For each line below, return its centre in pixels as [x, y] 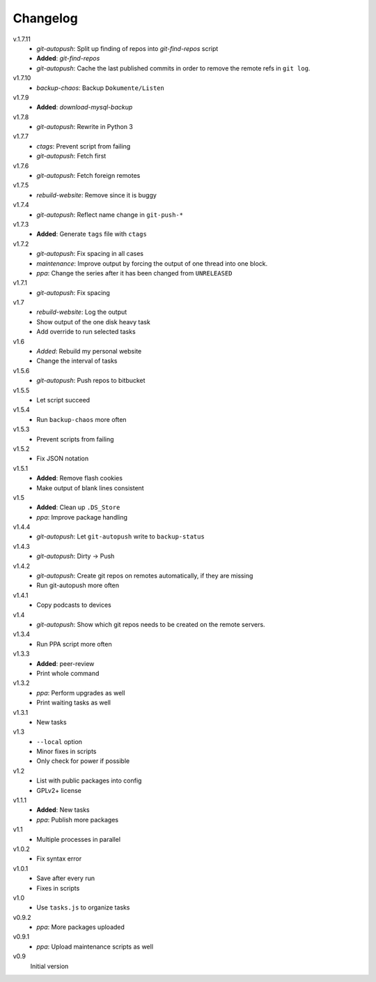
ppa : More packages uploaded [81, 927]
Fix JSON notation [63, 459]
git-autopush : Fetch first [71, 156]
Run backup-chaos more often [81, 419]
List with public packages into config [89, 780]
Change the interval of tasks [77, 361]
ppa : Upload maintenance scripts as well [95, 946]
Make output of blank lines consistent [90, 488]
